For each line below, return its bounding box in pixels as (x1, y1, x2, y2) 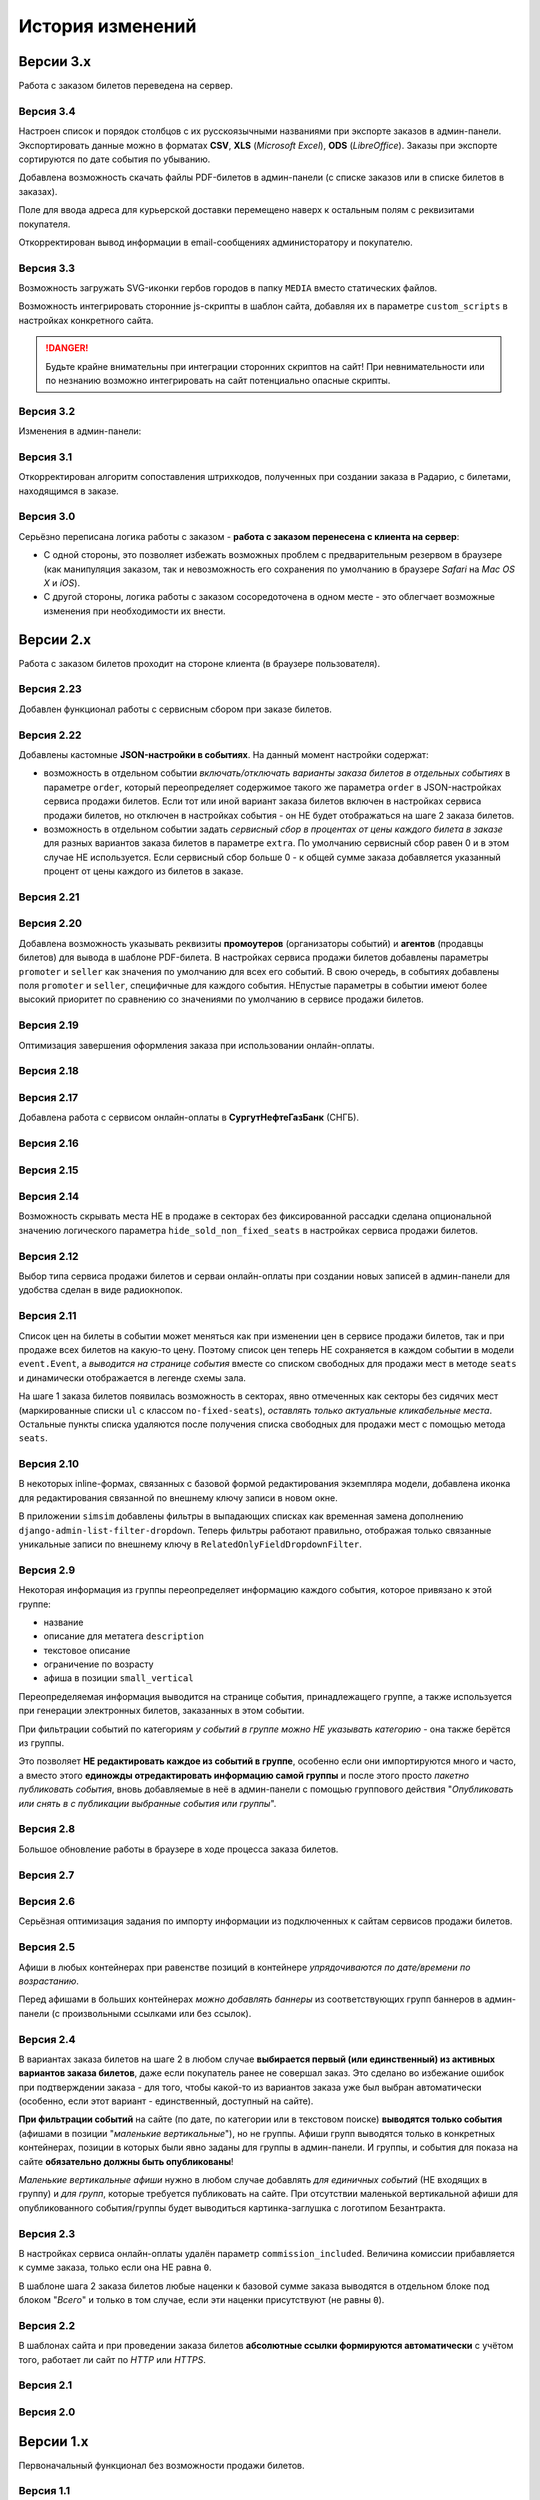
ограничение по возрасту (43, 1658, 154, 1670)
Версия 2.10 (18, 1457, 80, 1471)
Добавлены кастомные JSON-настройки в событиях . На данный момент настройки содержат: (18, 748, 429, 760)
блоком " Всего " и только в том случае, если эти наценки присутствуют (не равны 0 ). (18, 2294, 385, 2306)
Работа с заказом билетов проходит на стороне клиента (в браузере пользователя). (18, 657, 380, 669)
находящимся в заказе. (18, 485, 119, 497)
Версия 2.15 (18, 1163, 79, 1177)
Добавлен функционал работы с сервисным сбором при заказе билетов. (18, 703, 332, 715)
